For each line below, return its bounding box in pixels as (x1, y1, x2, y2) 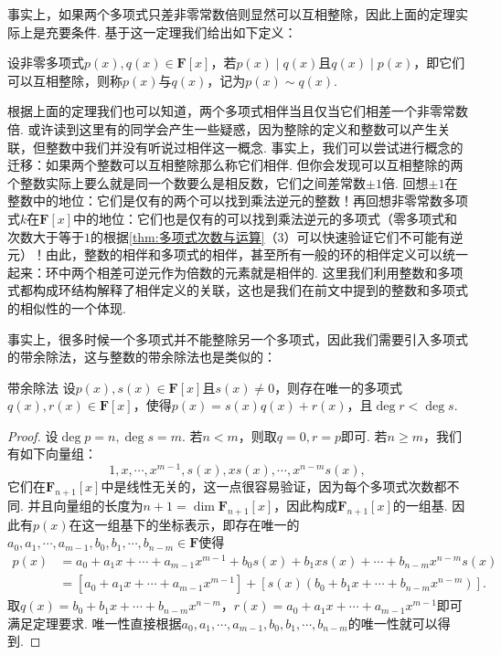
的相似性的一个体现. (7, 298, 126, 317)
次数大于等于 (7, 227, 84, 246)
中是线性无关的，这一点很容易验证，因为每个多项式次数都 (101, 477, 447, 496)
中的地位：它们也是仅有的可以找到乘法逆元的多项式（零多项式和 (73, 208, 458, 227)
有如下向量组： (7, 444, 97, 463)
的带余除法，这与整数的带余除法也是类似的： (7, 347, 276, 366)
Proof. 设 (7, 426, 59, 445)
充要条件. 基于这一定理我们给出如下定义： (45, 22, 297, 41)
